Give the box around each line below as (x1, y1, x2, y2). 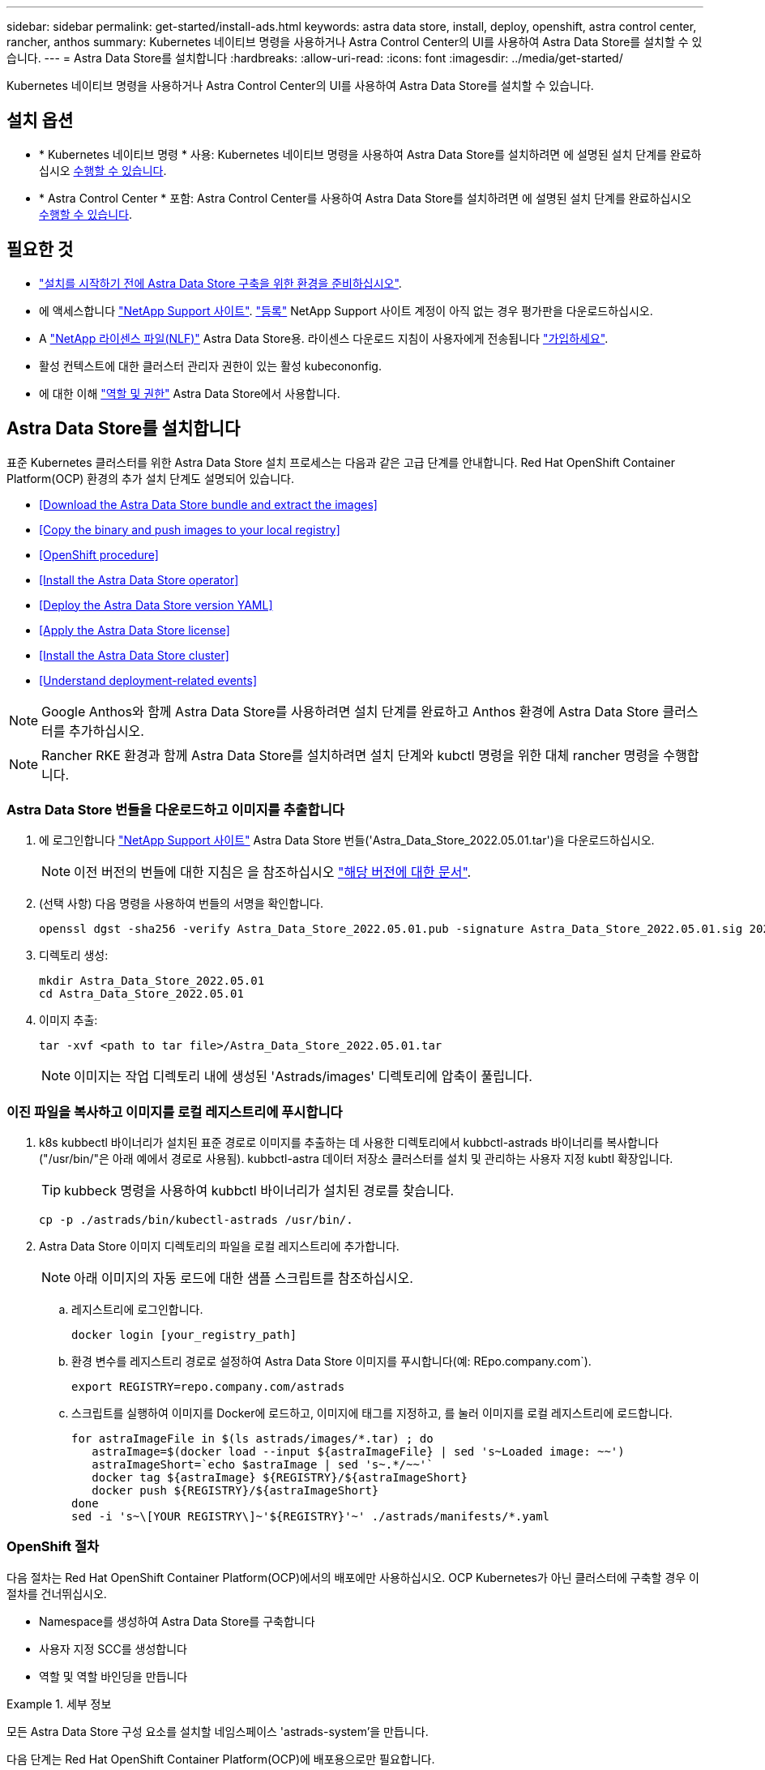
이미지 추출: (39, 1013, 98, 1028)
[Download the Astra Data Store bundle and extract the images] (39, 497, 378, 511)
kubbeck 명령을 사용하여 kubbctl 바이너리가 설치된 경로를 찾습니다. (64, 1182, 455, 1199)
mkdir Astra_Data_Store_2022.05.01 (39, 974, 265, 988)
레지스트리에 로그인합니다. (71, 1302, 203, 1317)
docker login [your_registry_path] (71, 1328, 297, 1342)
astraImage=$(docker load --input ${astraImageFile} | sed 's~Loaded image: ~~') (92, 1445, 625, 1459)
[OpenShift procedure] (39, 547, 159, 562)
